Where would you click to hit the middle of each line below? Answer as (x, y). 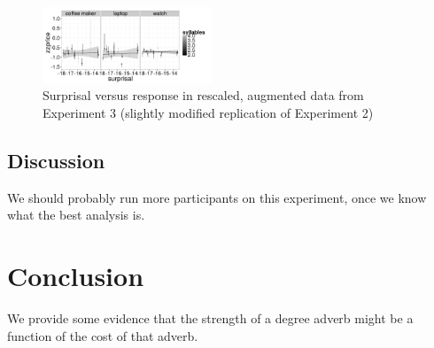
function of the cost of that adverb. (103, 335)
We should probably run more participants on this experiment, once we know (217, 197)
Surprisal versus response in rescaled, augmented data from (203, 95)
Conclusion (76, 276)
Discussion (56, 160)
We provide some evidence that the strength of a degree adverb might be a (210, 318)
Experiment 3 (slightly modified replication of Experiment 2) (208, 112)
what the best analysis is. (76, 215)
